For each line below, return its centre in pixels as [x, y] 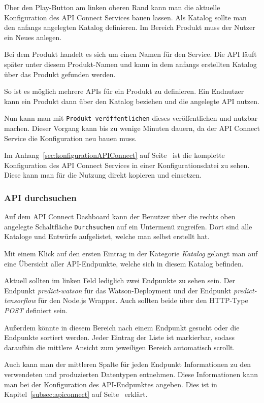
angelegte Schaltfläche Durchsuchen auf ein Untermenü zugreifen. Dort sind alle [128, 226]
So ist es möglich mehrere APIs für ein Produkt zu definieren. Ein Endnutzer [124, 91]
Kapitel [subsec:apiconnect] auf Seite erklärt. [76, 394]
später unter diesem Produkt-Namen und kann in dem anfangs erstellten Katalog [130, 64]
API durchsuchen [40, 197]
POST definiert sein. [36, 310]
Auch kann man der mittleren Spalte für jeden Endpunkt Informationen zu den [128, 364]
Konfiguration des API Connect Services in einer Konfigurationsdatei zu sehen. [127, 165]
